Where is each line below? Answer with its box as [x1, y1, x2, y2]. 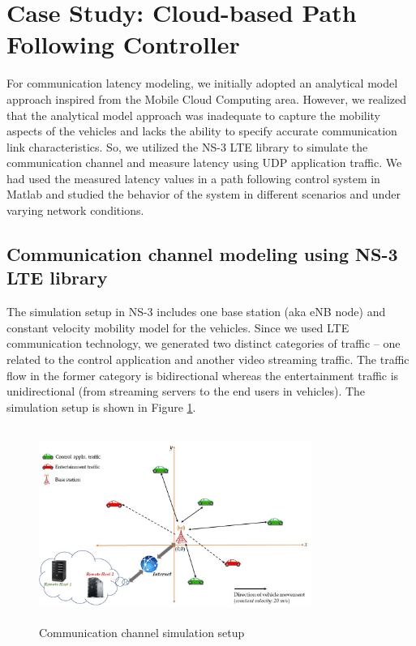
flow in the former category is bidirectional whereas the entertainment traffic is [6, 366, 399, 383]
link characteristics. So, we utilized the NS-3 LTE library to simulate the [6, 138, 368, 155]
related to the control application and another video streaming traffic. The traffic [6, 351, 410, 368]
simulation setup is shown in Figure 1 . [6, 398, 196, 415]
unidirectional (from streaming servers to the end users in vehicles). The [6, 383, 366, 400]
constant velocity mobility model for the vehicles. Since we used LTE [6, 319, 350, 336]
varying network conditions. [6, 202, 144, 219]
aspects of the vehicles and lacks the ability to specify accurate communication [6, 122, 397, 139]
